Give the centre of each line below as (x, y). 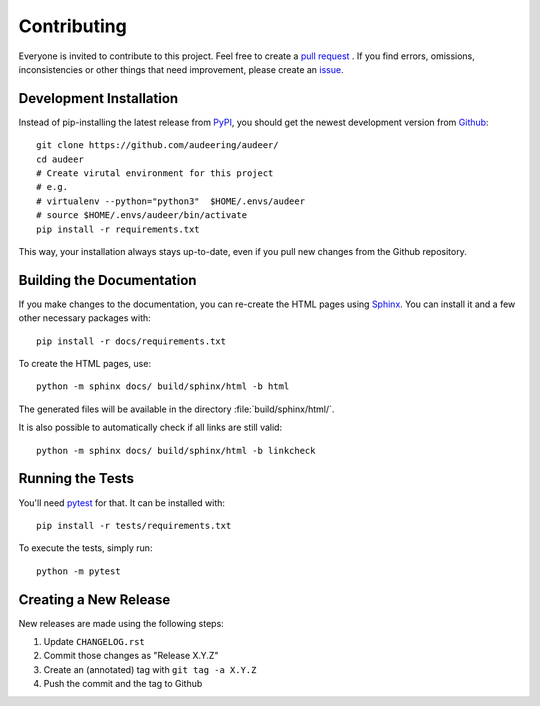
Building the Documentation (107, 280)
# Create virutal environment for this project (155, 173)
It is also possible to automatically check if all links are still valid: (150, 427)
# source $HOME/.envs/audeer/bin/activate (142, 215)
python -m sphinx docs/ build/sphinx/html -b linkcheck (176, 450)
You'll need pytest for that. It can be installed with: (121, 502)
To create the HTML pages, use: (85, 364)
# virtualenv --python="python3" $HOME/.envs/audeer (170, 201)
